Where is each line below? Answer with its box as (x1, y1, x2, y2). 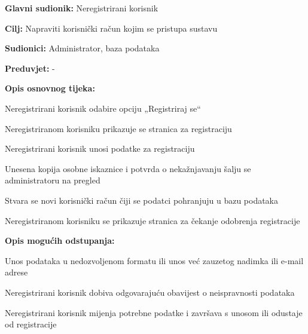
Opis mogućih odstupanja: (5, 234, 115, 247)
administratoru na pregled (5, 174, 100, 186)
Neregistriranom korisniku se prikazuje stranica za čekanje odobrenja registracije (5, 214, 300, 226)
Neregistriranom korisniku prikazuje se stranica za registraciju (5, 122, 232, 134)
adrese (5, 266, 28, 278)
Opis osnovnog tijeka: (5, 82, 95, 94)
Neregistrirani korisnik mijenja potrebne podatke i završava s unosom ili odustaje (5, 306, 303, 318)
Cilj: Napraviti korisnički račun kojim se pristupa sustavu (5, 22, 218, 34)
